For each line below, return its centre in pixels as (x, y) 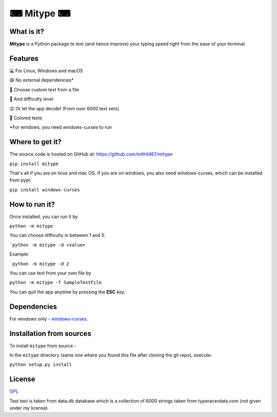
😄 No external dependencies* (42, 80)
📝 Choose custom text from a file (44, 89)
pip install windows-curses (45, 190)
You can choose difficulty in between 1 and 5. (57, 235)
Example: (19, 254)
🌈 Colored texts (26, 117)
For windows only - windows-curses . (49, 319)
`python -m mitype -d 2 (39, 264)
